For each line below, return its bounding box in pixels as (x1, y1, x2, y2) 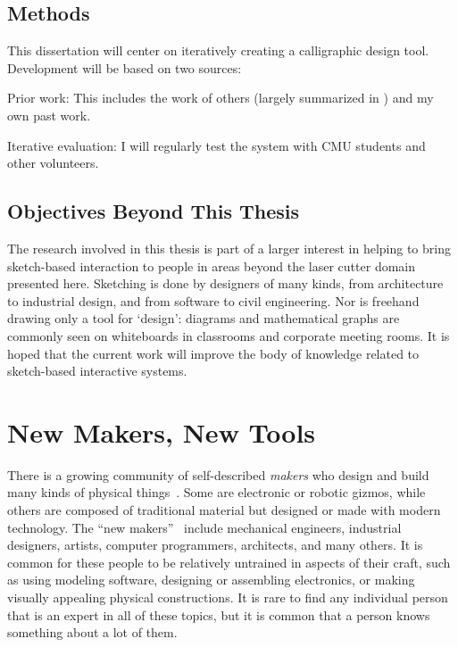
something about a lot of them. (7, 623, 178, 642)
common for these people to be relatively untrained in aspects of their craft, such (7, 552, 451, 571)
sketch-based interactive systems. (7, 361, 187, 380)
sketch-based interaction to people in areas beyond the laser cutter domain (7, 256, 416, 275)
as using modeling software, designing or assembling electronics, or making (7, 570, 415, 589)
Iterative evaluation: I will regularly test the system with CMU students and (7, 136, 426, 154)
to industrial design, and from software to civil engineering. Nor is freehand (7, 291, 420, 310)
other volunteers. (7, 153, 99, 172)
